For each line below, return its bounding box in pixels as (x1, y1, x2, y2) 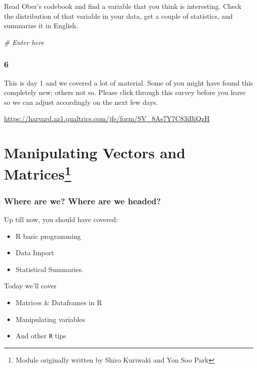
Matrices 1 (4, 162, 72, 184)
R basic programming (15, 230, 81, 241)
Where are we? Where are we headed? (4, 194, 161, 207)
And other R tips (15, 330, 66, 341)
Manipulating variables (15, 314, 85, 324)
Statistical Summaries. (15, 264, 84, 274)
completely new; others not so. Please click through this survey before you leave (4, 87, 246, 97)
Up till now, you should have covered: (4, 214, 118, 225)
